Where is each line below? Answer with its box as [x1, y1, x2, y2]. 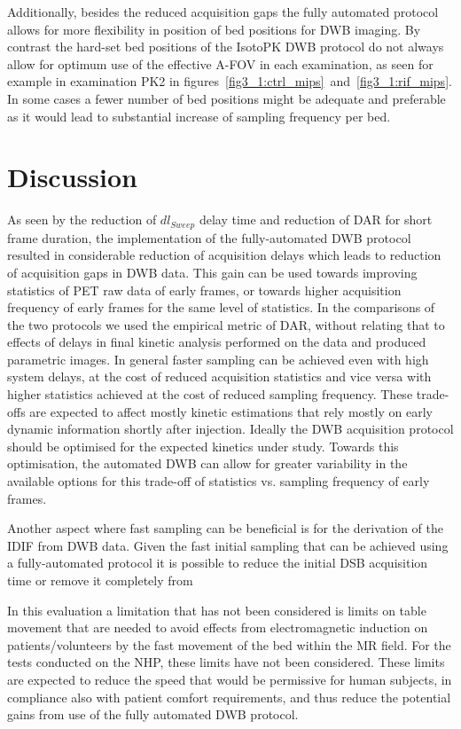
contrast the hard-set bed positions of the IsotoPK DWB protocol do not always [7, 37, 444, 56]
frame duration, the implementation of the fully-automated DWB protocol [7, 228, 411, 247]
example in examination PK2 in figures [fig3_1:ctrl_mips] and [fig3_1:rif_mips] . [7, 72, 452, 90]
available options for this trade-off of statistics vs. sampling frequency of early [7, 472, 430, 490]
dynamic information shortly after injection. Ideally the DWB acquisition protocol [7, 419, 454, 438]
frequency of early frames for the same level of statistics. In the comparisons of [7, 298, 435, 317]
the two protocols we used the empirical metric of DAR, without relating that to [7, 315, 445, 333]
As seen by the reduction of [7, 210, 157, 229]
